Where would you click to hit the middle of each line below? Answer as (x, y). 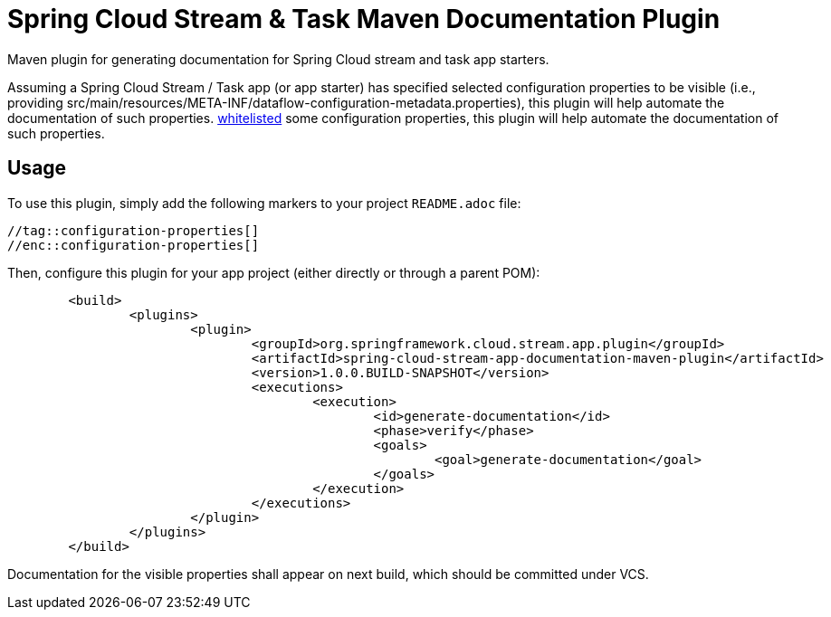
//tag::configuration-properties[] (134, 230)
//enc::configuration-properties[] (134, 245)
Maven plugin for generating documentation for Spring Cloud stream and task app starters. (278, 59)
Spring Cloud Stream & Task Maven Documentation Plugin (364, 19)
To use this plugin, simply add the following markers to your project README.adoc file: (264, 203)
